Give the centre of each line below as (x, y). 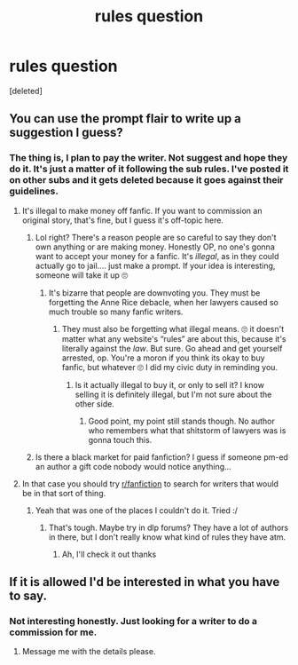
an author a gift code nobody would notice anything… (133, 466)
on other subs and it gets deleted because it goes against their (146, 180)
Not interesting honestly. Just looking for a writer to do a (133, 621)
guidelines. (34, 191)
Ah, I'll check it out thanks (109, 554)
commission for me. (53, 632)
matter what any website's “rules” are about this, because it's (174, 338)
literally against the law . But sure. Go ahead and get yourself (172, 348)
